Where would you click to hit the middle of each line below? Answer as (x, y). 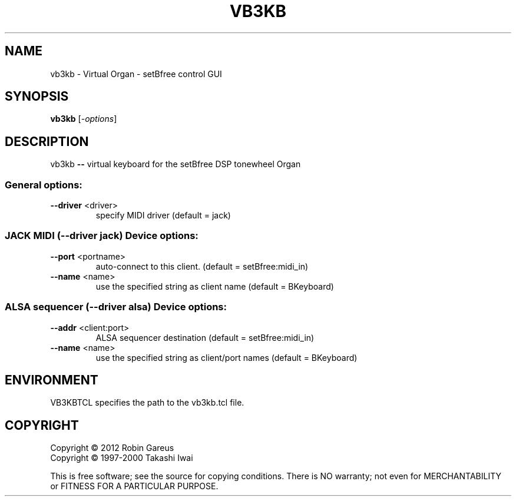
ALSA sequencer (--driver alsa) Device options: (116, 307)
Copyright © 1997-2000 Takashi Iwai (122, 458)
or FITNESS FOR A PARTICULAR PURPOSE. (134, 486)
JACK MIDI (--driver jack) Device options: (102, 236)
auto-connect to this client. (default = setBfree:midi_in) (202, 266)
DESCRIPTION (47, 141)
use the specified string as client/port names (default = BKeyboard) (226, 357)
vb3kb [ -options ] (84, 119)
